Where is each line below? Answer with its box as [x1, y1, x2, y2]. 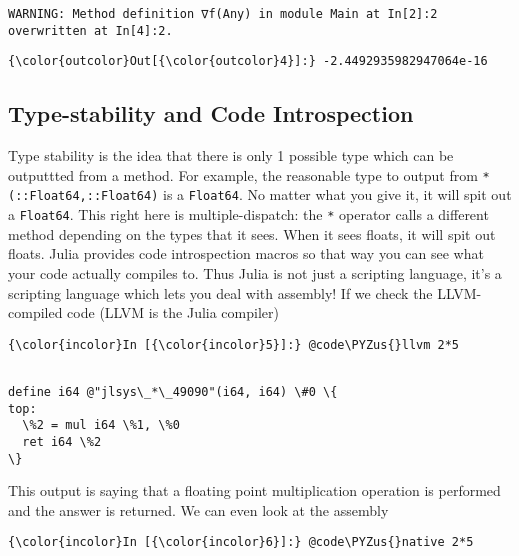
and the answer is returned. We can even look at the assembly [8, 499, 389, 520]
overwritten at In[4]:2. [8, 23, 173, 38]
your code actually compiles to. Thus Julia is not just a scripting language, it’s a [8, 262, 502, 283]
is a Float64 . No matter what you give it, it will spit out [163, 184, 512, 205]
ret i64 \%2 [22, 434, 102, 449]
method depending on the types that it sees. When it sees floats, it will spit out [8, 223, 496, 244]
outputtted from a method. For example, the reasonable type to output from [8, 164, 478, 185]
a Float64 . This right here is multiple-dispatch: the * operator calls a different [8, 204, 489, 225]
